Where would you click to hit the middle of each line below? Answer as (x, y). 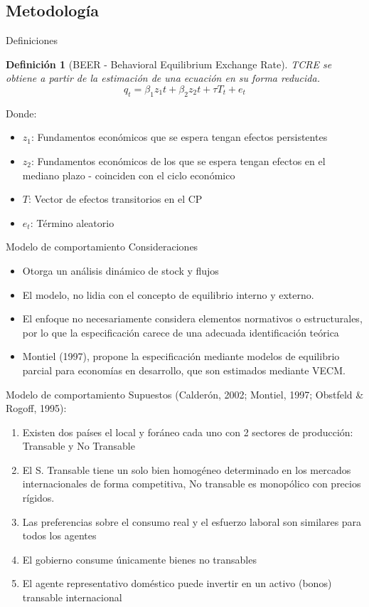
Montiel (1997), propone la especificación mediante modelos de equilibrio (181, 356)
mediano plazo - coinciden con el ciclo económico (129, 175)
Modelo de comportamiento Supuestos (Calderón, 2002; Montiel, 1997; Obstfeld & (185, 394)
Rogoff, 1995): (36, 408)
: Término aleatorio (72, 222)
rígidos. (38, 498)
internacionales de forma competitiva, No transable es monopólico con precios (192, 484)
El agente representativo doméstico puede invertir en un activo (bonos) (177, 583)
